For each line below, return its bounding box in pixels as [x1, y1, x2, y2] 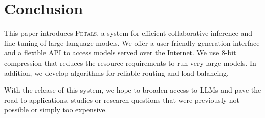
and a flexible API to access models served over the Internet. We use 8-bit [4, 47, 236, 58]
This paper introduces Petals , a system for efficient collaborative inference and [4, 27, 253, 38]
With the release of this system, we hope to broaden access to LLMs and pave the [4, 84, 261, 95]
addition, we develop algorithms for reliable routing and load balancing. [4, 67, 229, 78]
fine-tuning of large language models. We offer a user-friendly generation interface [4, 37, 260, 48]
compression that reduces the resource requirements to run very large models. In [4, 57, 256, 68]
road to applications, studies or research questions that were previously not [4, 94, 240, 105]
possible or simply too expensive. [4, 104, 107, 115]
